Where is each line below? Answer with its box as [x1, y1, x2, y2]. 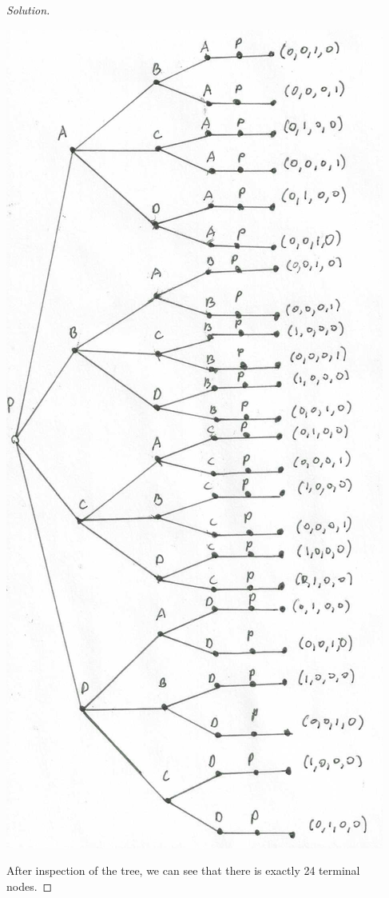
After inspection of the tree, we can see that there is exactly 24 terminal [6, 862, 360, 879]
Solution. [6, 2, 50, 18]
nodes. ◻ [6, 877, 53, 894]
